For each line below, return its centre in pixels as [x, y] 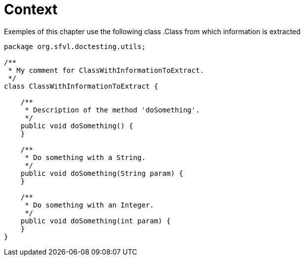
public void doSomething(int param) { [96, 221]
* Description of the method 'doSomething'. [112, 110]
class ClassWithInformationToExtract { [81, 86]
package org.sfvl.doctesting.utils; [75, 46]
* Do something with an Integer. [89, 205]
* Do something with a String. [85, 157]
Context [31, 9]
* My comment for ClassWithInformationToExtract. [106, 70]
